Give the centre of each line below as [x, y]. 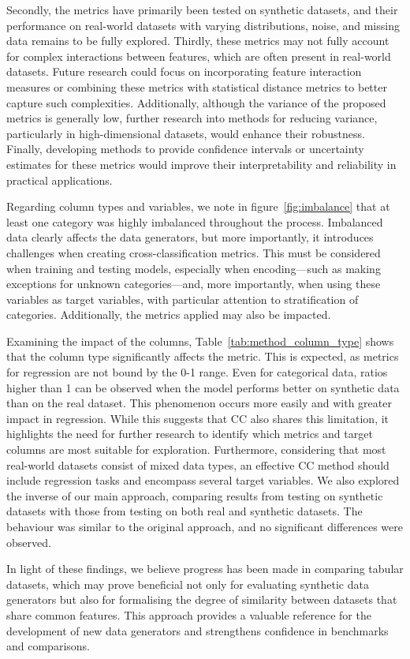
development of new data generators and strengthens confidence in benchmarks [198, 630]
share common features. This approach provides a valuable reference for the [189, 614]
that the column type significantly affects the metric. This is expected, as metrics [203, 356]
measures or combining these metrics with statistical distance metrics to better [197, 86]
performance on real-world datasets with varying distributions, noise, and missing [203, 25]
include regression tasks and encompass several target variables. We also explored [203, 480]
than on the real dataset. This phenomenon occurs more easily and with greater [199, 403]
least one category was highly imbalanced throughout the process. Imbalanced [195, 221]
